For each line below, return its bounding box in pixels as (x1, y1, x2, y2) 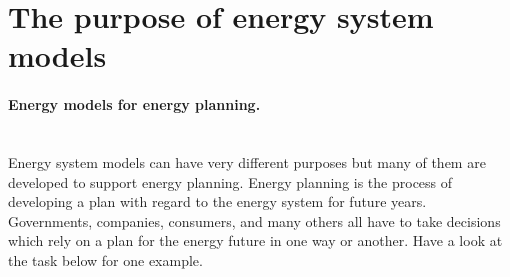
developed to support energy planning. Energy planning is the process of (8, 171, 453, 192)
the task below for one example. (8, 249, 203, 270)
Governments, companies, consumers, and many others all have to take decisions (8, 210, 501, 231)
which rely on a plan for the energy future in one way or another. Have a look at (8, 230, 503, 251)
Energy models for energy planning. (8, 94, 261, 115)
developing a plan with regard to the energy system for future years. (8, 191, 427, 212)
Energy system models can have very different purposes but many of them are (8, 151, 486, 172)
